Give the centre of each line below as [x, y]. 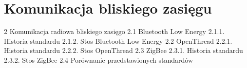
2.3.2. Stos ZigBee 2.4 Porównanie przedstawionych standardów [99, 59]
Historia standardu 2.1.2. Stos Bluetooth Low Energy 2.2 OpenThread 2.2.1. [118, 41]
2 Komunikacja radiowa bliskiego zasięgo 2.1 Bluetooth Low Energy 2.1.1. [114, 31]
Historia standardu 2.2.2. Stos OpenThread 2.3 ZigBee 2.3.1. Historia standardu [123, 50]
